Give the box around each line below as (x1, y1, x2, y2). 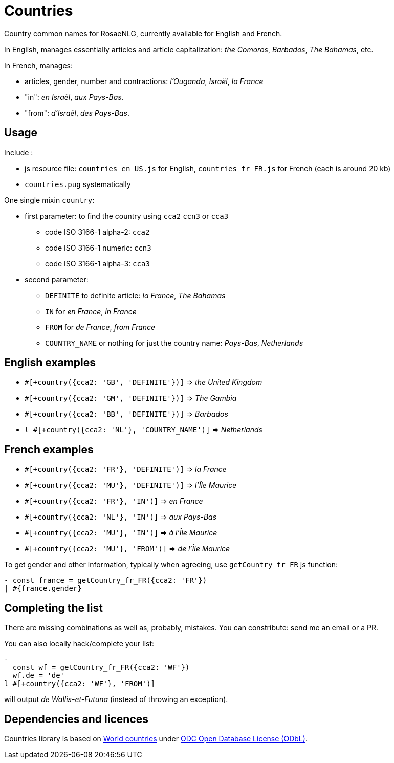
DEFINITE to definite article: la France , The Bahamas (45, 291, 226, 300)
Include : (4, 148, 33, 157)
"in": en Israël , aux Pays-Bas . (25, 92, 124, 101)
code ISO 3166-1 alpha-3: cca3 (45, 259, 150, 268)
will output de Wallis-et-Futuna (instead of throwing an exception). (4, 695, 228, 704)
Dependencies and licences (4, 712, 149, 726)
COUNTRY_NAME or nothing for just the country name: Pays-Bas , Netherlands (45, 338, 303, 347)
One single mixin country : (4, 195, 95, 204)
